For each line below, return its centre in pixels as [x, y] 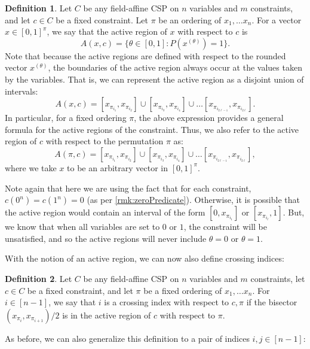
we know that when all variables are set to [82, 227]
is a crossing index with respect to [167, 302]
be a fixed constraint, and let [80, 290]
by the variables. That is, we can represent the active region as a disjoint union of [154, 79]
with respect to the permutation [105, 141]
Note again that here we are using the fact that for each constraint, [128, 188]
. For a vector [277, 19]
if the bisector [272, 302]
